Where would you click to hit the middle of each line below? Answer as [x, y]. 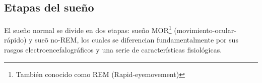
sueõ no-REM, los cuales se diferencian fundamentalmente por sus [137, 40]
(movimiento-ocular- [205, 30]
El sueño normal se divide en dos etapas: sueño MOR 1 [88, 29]
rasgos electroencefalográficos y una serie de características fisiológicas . [113, 50]
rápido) [15, 40]
